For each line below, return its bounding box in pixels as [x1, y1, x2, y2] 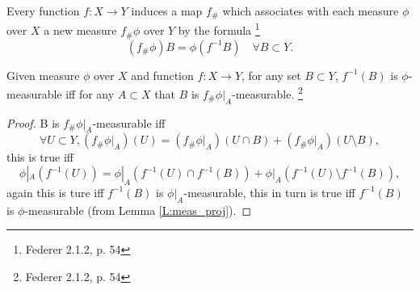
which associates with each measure [222, 2, 399, 19]
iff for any [65, 85, 115, 102]
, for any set [241, 66, 301, 83]
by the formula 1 [178, 19, 260, 39]
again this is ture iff [6, 183, 104, 200]
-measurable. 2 [232, 83, 303, 102]
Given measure [6, 66, 80, 83]
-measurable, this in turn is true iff [183, 183, 355, 200]
